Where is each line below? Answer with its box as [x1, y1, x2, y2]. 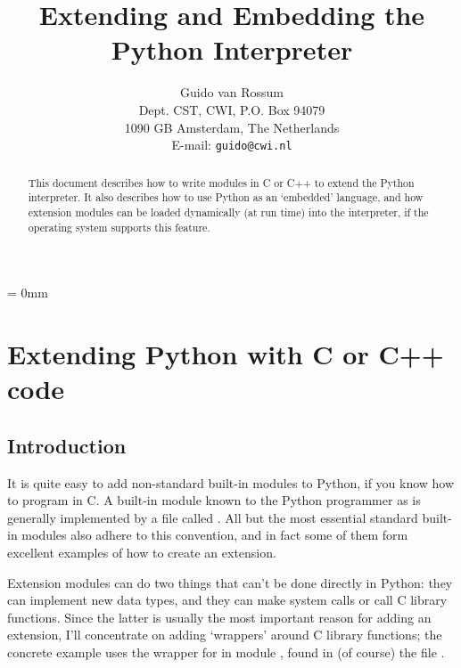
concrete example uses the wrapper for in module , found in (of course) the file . [7, 642, 445, 661]
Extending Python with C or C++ [7, 335, 444, 371]
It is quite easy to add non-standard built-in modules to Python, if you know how [7, 473, 455, 492]
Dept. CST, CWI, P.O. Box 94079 [138, 100, 325, 118]
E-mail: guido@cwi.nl [171, 135, 292, 154]
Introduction [7, 431, 127, 459]
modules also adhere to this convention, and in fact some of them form [21, 525, 408, 544]
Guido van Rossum [180, 83, 284, 102]
